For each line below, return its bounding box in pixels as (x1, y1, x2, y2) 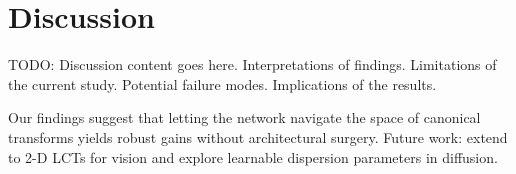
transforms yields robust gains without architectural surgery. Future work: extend (8, 126, 508, 147)
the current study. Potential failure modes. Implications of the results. (8, 73, 437, 94)
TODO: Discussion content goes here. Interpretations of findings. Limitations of (8, 54, 497, 75)
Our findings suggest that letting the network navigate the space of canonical (8, 107, 481, 128)
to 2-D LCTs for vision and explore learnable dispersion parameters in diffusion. (8, 146, 498, 167)
